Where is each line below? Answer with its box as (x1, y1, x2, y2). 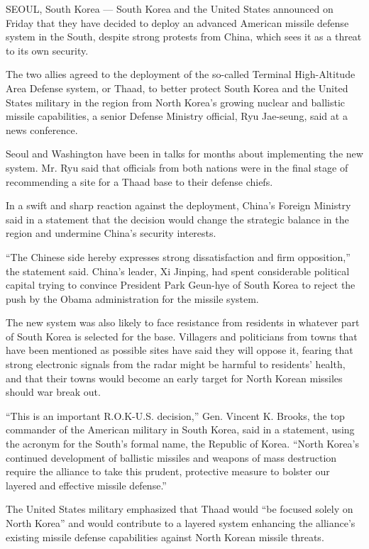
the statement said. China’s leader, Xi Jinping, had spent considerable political (6, 263, 350, 278)
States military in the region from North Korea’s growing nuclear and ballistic (6, 94, 346, 109)
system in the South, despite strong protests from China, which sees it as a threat (6, 29, 362, 44)
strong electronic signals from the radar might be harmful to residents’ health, (6, 357, 346, 372)
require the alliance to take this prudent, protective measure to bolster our (6, 464, 330, 479)
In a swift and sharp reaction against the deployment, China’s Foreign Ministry (6, 198, 351, 213)
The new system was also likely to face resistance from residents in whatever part (6, 315, 360, 330)
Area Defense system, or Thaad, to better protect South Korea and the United (6, 80, 348, 95)
